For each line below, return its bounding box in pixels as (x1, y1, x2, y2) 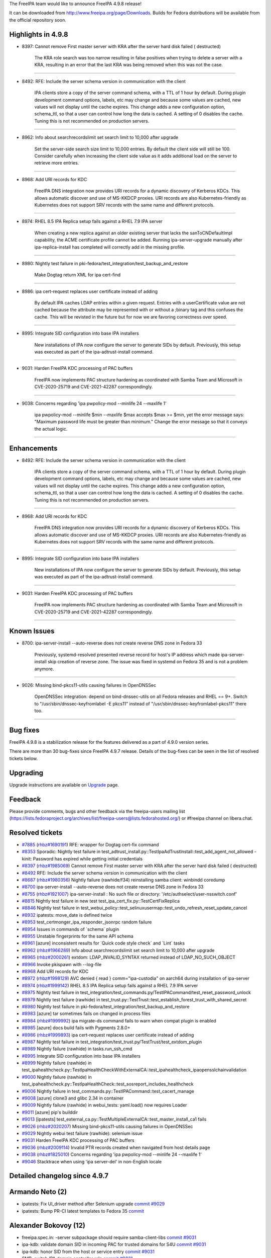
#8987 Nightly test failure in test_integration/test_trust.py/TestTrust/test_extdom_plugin (22, 1039, 202, 1045)
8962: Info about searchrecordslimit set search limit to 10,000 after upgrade (22, 134, 179, 140)
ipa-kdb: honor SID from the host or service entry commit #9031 (22, 1248, 155, 1254)
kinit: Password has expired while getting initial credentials (22, 855, 143, 861)
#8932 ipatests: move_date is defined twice (22, 912, 112, 918)
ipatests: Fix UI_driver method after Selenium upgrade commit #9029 (22, 1201, 165, 1207)
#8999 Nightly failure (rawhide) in (22, 1060, 92, 1066)
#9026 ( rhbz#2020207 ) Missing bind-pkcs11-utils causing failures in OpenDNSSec (22, 1123, 193, 1129)
